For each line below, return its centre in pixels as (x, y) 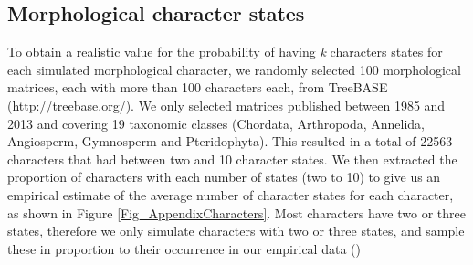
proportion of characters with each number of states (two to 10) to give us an (224, 177)
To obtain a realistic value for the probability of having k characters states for (225, 52)
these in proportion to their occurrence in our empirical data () (184, 248)
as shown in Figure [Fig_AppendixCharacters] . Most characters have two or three (236, 212)
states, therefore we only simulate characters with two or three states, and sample (236, 231)
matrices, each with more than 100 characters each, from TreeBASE (198, 87)
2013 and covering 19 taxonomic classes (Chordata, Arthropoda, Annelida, (216, 123)
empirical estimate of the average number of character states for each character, (231, 194)
